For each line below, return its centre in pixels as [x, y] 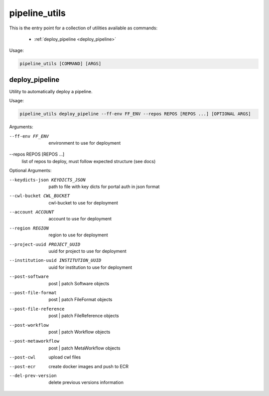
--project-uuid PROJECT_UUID [45, 244]
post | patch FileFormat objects [80, 300]
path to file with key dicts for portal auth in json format [104, 187]
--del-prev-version [33, 376]
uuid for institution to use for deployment [90, 267]
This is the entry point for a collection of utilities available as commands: [83, 28]
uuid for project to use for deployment [87, 251]
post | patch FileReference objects [84, 316]
